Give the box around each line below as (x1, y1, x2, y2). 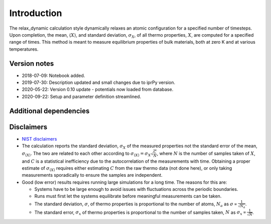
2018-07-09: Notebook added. (22, 72, 85, 78)
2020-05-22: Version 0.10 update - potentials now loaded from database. (22, 86, 174, 92)
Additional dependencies (9, 106, 90, 115)
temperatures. (9, 46, 39, 52)
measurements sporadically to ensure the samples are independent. (22, 172, 163, 178)
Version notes (9, 59, 54, 68)
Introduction (9, 8, 62, 19)
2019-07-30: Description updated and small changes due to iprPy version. (22, 79, 176, 85)
